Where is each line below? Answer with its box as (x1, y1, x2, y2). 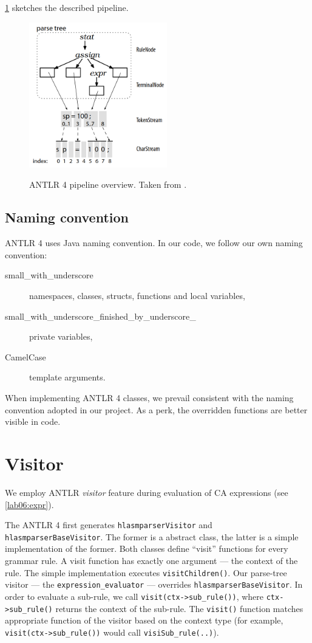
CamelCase (5, 350, 46, 363)
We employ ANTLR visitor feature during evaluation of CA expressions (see (5, 486, 288, 498)
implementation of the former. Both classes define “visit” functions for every (5, 542, 288, 555)
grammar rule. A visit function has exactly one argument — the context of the (5, 554, 298, 566)
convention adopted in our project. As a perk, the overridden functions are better (5, 403, 308, 416)
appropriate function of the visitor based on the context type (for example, (5, 614, 283, 627)
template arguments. (29, 371, 106, 383)
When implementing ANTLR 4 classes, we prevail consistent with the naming (5, 391, 294, 404)
